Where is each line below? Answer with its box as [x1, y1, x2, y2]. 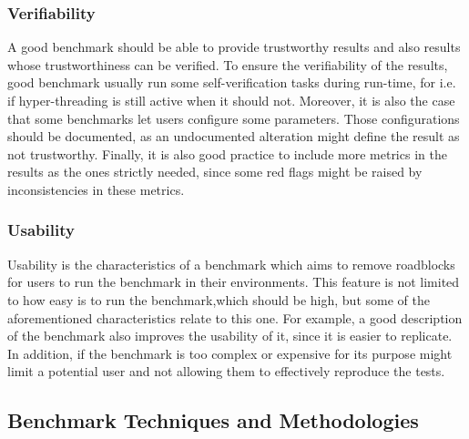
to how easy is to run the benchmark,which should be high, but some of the [7, 290, 430, 309]
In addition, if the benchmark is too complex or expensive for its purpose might [7, 343, 453, 362]
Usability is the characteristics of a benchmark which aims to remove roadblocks [7, 254, 455, 273]
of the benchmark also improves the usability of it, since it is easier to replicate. [7, 326, 453, 345]
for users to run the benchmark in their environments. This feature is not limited [7, 272, 460, 291]
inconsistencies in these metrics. [7, 179, 185, 199]
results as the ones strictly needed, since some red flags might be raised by [7, 162, 423, 181]
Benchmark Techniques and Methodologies [7, 406, 419, 434]
